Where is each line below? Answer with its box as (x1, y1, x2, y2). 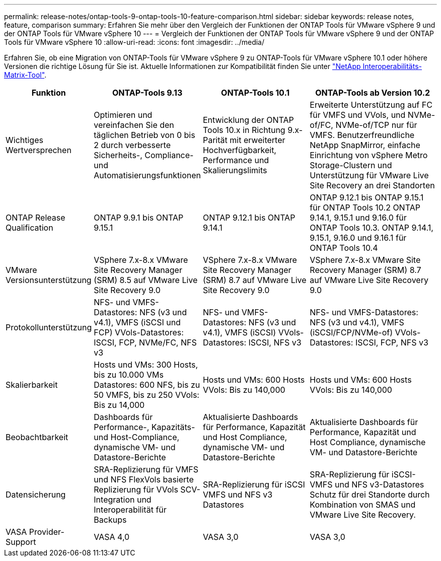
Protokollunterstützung (6, 322, 92, 332)
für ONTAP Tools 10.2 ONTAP (310, 202, 420, 213)
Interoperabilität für (94, 505, 167, 515)
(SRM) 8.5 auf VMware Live (94, 275, 198, 285)
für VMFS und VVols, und (310, 110, 406, 120)
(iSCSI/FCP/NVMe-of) (310, 327, 393, 337)
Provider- (29, 527, 64, 537)
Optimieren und (94, 110, 153, 120)
